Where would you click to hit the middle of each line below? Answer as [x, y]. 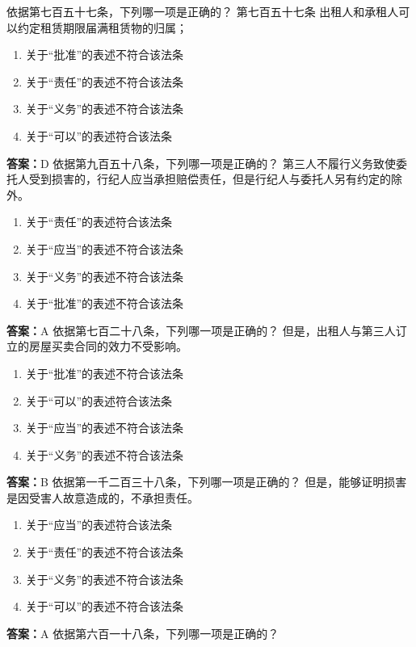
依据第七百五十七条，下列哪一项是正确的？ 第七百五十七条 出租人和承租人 [203, 11]
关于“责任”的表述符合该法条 [99, 222]
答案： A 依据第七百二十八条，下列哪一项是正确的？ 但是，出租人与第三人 [201, 330]
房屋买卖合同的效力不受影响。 [108, 346]
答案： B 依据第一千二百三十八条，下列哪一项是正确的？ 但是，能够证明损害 [207, 482]
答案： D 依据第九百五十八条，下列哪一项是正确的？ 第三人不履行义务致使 [202, 163]
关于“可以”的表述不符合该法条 [105, 606]
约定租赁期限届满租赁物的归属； [102, 27]
